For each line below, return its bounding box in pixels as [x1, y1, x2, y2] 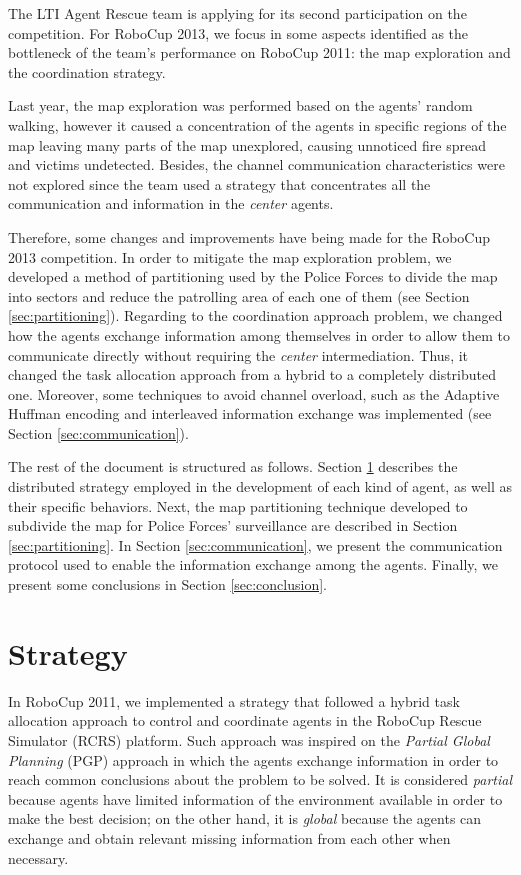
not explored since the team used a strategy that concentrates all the [8, 173, 431, 194]
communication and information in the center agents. [8, 193, 334, 214]
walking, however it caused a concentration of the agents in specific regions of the [8, 114, 507, 135]
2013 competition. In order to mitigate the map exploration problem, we [8, 246, 452, 267]
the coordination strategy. [8, 61, 166, 82]
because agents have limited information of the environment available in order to [8, 788, 503, 809]
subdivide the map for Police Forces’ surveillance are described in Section [8, 515, 458, 536]
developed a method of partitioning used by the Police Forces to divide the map [8, 266, 498, 287]
